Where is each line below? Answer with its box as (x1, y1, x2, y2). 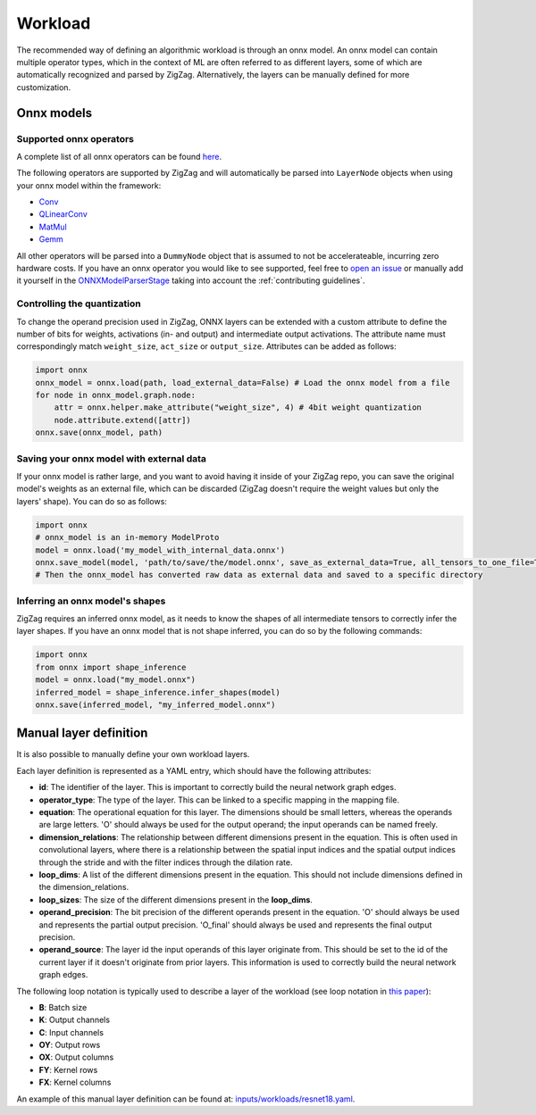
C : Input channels (38, 1027, 105, 1037)
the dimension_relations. (38, 882, 130, 893)
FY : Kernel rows (38, 1064, 98, 1075)
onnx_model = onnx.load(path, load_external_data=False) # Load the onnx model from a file (35, 378, 450, 387)
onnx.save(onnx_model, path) (35, 428, 163, 437)
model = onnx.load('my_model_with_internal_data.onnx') (35, 545, 286, 555)
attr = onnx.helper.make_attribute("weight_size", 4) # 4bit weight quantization (54, 403, 422, 412)
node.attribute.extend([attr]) (54, 415, 191, 425)
